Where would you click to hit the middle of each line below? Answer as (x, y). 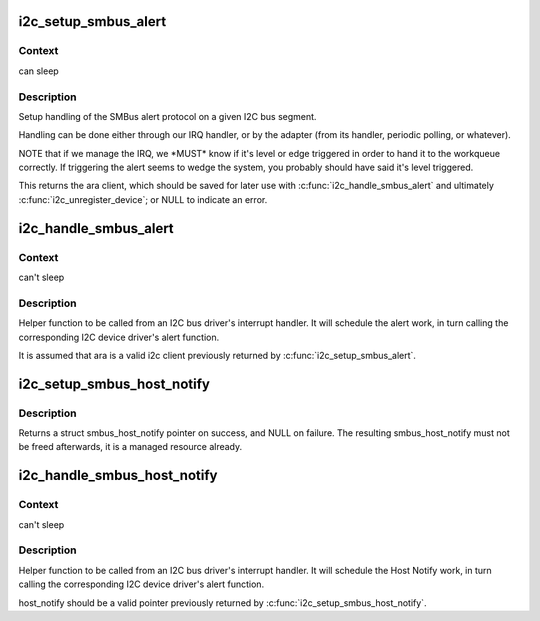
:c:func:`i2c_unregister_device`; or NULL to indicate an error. (143, 199)
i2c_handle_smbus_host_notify (118, 475)
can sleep (38, 71)
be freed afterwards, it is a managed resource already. (130, 447)
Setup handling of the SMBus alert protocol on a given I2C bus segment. (167, 116)
